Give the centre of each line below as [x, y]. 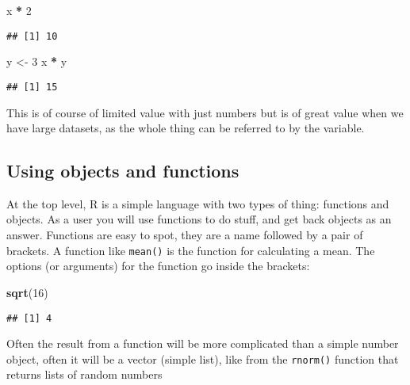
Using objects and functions [123, 171]
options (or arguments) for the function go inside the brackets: [158, 266]
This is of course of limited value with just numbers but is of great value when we [205, 112]
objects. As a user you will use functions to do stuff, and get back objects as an [199, 219]
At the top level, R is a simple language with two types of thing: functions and [198, 203]
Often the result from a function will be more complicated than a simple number [203, 343]
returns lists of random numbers [84, 374]
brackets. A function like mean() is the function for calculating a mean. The [191, 250]
